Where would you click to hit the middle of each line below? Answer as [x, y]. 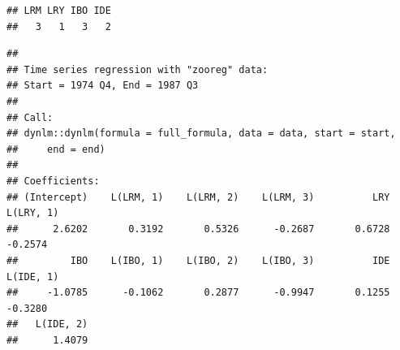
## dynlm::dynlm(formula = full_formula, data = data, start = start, [201, 134]
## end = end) [56, 149]
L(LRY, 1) [33, 213]
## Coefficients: [53, 181]
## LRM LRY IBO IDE [59, 11]
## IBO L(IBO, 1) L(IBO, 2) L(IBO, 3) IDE [198, 260]
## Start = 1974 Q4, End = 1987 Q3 [103, 86]
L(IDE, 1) [33, 277]
